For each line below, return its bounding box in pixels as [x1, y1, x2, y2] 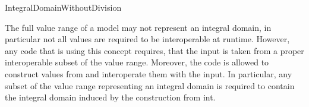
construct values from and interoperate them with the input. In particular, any [5, 67, 292, 80]
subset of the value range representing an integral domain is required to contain [5, 79, 295, 92]
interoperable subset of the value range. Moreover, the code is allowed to [5, 56, 269, 68]
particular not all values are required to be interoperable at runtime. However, [5, 33, 290, 45]
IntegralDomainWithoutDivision [5, 1, 122, 13]
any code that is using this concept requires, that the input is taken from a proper [5, 44, 304, 56]
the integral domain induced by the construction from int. [5, 91, 216, 103]
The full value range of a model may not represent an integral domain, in [5, 21, 272, 33]
